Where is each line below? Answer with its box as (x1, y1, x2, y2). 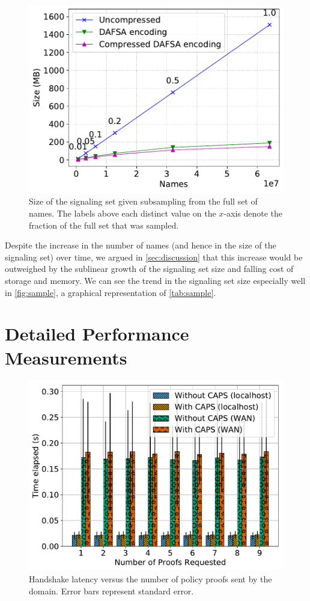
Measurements (5, 345, 127, 369)
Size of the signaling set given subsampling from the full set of (29, 195, 258, 208)
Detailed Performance (5, 321, 189, 346)
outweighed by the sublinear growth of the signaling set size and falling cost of (5, 262, 294, 275)
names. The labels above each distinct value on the (29, 207, 216, 219)
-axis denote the (223, 207, 283, 219)
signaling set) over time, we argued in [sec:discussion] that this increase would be (5, 250, 303, 263)
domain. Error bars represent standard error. (29, 584, 194, 597)
